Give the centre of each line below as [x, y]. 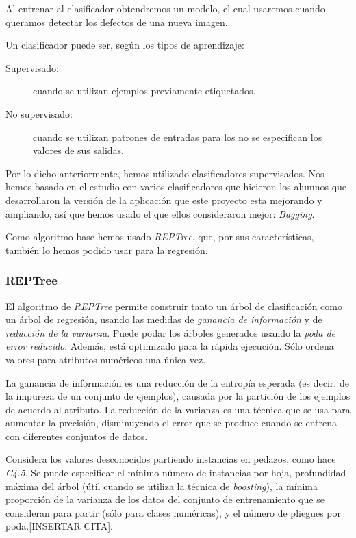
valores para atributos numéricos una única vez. [106, 359]
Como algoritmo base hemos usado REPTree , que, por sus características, [160, 236]
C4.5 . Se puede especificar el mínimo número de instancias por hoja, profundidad [176, 473]
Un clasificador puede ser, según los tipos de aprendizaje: [125, 45]
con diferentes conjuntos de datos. [77, 436]
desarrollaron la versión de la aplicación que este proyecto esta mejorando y [164, 200]
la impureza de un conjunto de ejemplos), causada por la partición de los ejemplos [178, 396]
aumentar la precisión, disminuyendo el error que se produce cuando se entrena [171, 423]
